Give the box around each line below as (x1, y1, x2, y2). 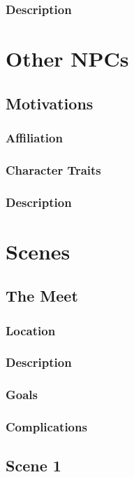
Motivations (6, 92, 94, 114)
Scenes (6, 236, 70, 265)
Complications (6, 418, 87, 436)
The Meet (6, 285, 78, 307)
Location (6, 321, 56, 339)
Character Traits (6, 161, 101, 178)
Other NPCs (6, 44, 129, 73)
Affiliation (6, 128, 63, 146)
